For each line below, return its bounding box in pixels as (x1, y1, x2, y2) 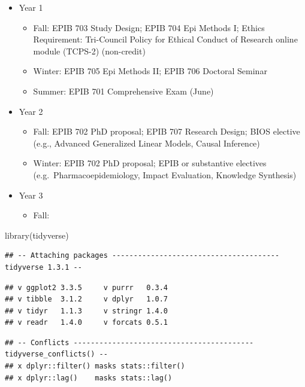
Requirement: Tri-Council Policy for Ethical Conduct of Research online (33, 33, 298, 45)
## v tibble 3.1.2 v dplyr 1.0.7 (5, 295, 168, 304)
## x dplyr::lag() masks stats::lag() (5, 373, 173, 382)
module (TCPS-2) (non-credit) (33, 44, 146, 57)
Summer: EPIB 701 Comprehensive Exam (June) (33, 84, 214, 97)
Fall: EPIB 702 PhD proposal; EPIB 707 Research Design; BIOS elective (33, 125, 300, 138)
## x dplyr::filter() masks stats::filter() (5, 362, 185, 371)
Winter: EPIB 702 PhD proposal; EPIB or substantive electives (33, 157, 267, 169)
